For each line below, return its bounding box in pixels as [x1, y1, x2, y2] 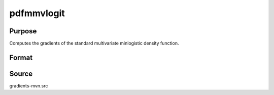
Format [9, 53, 33, 62]
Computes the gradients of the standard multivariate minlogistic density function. [9, 40, 179, 46]
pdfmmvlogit [9, 8, 65, 19]
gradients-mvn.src [9, 82, 48, 88]
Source [9, 69, 33, 78]
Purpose [9, 27, 37, 35]
